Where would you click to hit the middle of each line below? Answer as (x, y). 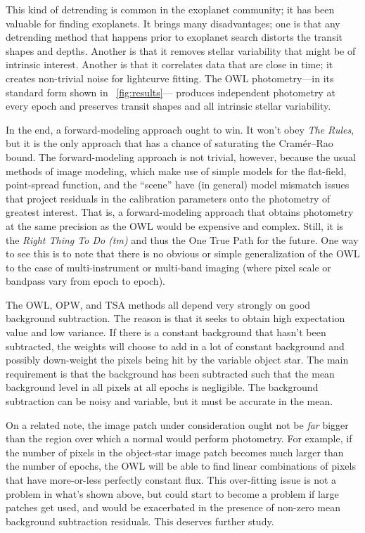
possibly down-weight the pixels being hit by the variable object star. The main (177, 360)
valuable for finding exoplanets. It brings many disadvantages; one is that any (173, 23)
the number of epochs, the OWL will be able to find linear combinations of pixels (181, 466)
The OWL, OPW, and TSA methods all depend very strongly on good (158, 304)
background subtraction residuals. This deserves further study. (140, 521)
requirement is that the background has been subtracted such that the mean (170, 373)
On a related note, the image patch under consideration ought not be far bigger (177, 424)
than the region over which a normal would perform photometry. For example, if (179, 438)
